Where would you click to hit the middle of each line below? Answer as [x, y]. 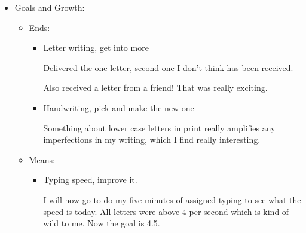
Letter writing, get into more [96, 47]
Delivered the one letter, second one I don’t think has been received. [168, 67]
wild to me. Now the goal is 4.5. [102, 223]
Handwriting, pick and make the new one [119, 107]
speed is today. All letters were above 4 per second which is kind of [166, 211]
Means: [42, 159]
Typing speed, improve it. [90, 180]
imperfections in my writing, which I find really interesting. [152, 140]
